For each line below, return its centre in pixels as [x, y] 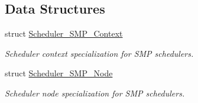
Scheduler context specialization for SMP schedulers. [99, 53]
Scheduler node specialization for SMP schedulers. [95, 93]
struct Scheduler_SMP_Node [59, 73]
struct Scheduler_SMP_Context [64, 33]
